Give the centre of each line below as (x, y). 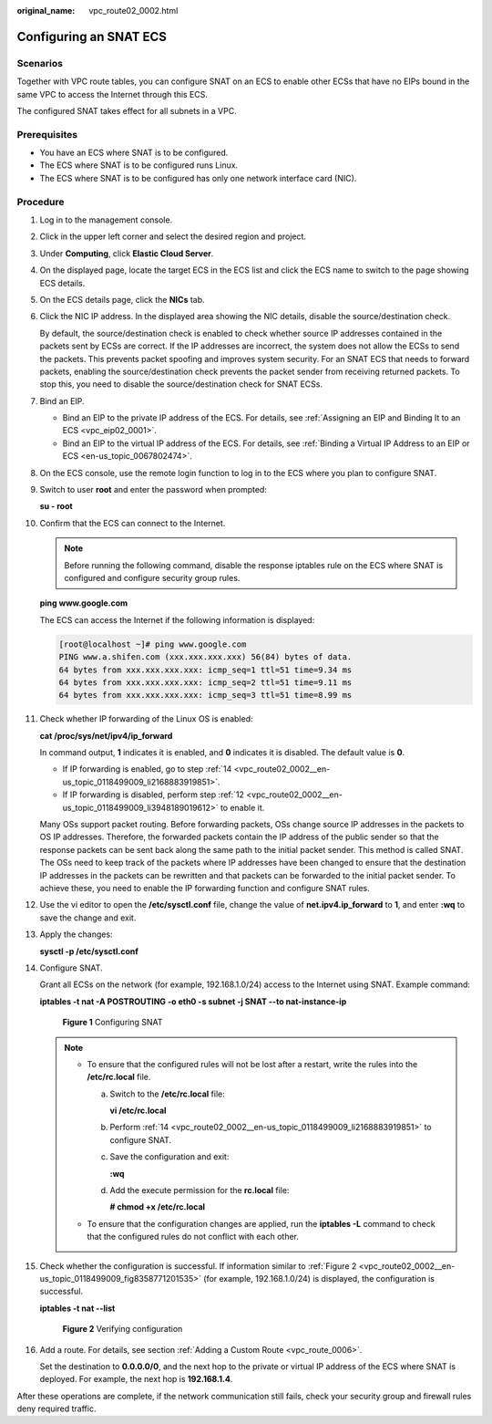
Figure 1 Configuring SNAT (113, 1023)
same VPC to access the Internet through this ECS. (113, 94)
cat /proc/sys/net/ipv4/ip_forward (106, 735)
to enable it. (242, 807)
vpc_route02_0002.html (133, 10)
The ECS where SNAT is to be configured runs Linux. (139, 165)
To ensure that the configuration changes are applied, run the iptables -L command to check (261, 1223)
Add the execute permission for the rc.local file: (200, 1190)
